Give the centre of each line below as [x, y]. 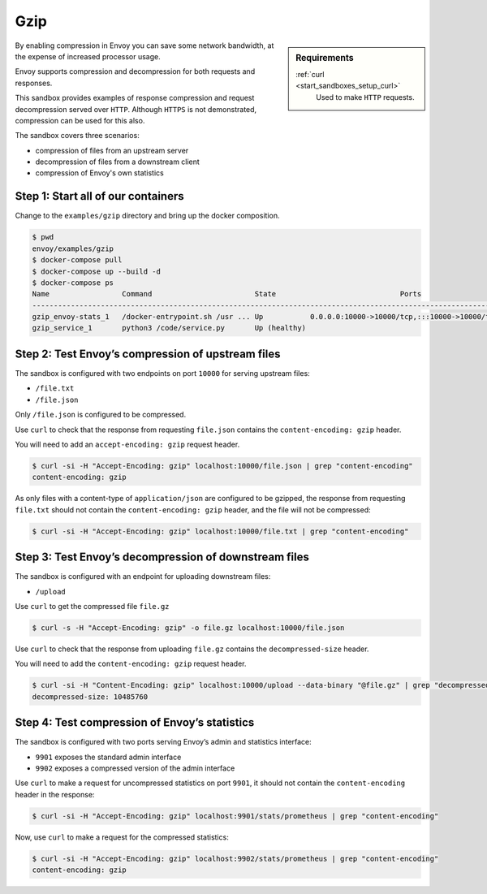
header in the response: [55, 794]
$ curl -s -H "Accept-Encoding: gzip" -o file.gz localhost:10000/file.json [188, 628]
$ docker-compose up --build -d [97, 271]
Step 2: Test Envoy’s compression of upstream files [148, 354]
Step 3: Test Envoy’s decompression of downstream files [162, 557]
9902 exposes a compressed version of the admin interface [135, 768]
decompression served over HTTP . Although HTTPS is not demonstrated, [136, 109]
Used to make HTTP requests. [365, 97]
